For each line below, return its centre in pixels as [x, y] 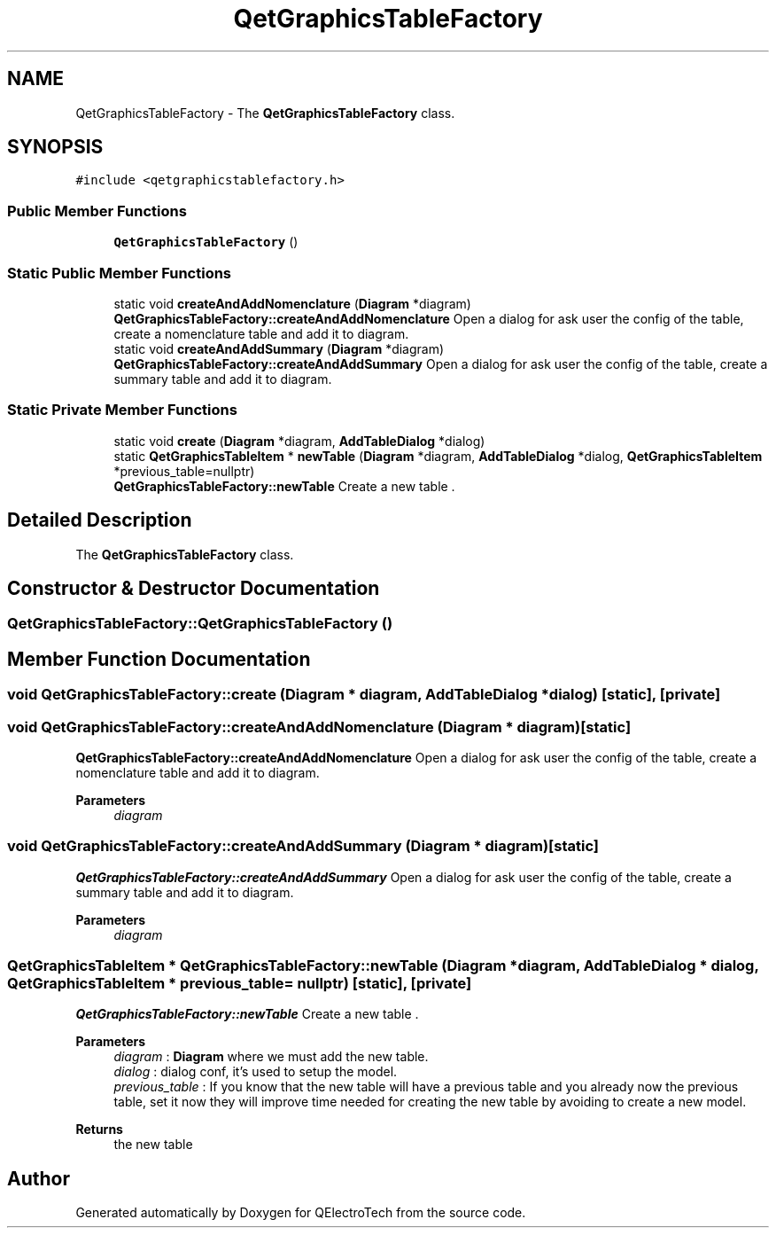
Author [39, 1178]
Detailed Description [100, 520]
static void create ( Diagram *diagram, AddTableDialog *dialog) [299, 441]
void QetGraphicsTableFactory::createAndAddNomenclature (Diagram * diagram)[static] [319, 727]
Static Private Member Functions [122, 410]
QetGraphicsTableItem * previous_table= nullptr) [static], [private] [240, 984]
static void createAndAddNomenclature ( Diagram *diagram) [292, 303]
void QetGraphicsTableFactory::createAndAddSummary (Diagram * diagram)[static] [303, 846]
